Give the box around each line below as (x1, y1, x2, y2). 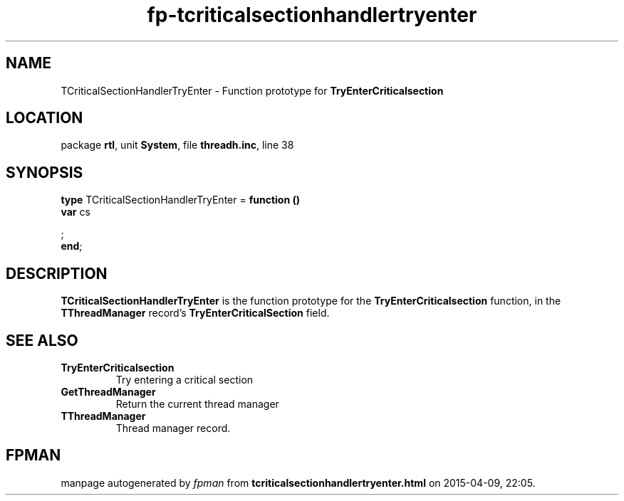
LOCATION (6, 109, 83, 127)
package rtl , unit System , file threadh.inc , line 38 (61, 139, 294, 152)
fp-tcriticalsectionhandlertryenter (147, 3, 477, 27)
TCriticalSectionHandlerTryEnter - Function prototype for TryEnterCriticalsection (61, 84, 444, 97)
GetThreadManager (61, 385, 156, 398)
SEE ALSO (6, 331, 78, 349)
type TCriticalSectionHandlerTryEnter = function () (61, 194, 300, 206)
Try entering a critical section (115, 373, 254, 386)
